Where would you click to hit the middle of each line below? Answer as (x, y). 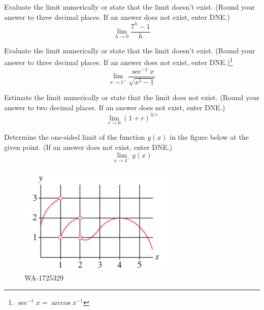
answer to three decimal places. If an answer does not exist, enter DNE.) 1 (119, 61)
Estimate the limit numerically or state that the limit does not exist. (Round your (132, 97)
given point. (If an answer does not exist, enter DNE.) (88, 147)
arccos (61, 303)
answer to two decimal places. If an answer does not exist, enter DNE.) (115, 107)
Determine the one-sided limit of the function (75, 137)
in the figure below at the (209, 137)
